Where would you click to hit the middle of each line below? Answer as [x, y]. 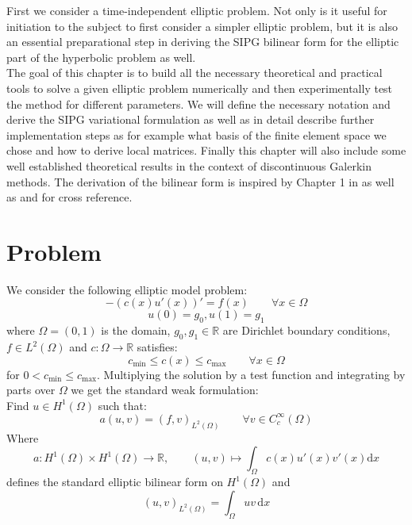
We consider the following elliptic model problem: [127, 289]
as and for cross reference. [69, 197]
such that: [122, 405]
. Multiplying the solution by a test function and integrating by [251, 374]
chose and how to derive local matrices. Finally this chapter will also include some [206, 150]
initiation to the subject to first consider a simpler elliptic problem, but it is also [202, 26]
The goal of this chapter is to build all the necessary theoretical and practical [194, 73]
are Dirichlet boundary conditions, [306, 330]
